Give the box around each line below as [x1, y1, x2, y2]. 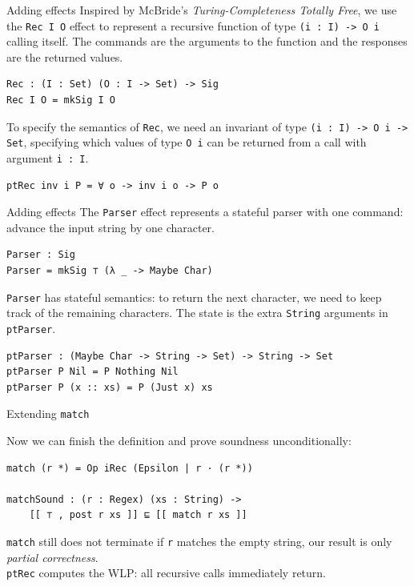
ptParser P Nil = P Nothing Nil [6, 366, 179, 378]
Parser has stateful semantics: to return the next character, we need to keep [6, 288, 382, 305]
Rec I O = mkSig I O [6, 94, 116, 106]
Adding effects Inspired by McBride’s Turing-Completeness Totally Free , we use [6, 2, 397, 18]
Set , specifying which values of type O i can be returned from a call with [6, 134, 367, 151]
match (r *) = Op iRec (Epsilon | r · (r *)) [6, 462, 253, 474]
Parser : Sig [6, 249, 75, 261]
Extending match [6, 405, 90, 422]
